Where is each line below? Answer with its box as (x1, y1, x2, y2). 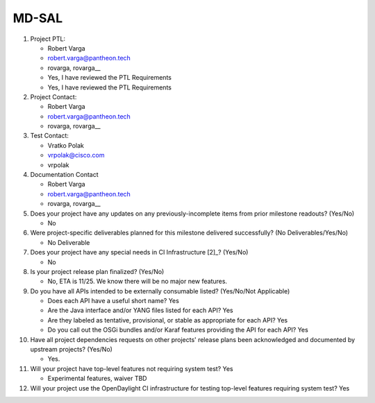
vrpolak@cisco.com (47, 151, 105, 160)
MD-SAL (12, 10, 63, 26)
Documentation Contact (30, 171, 99, 179)
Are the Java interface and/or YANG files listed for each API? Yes (47, 306, 234, 315)
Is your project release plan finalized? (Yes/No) (30, 267, 165, 275)
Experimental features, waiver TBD (47, 375, 147, 383)
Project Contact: (30, 92, 77, 101)
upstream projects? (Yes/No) (30, 345, 112, 354)
